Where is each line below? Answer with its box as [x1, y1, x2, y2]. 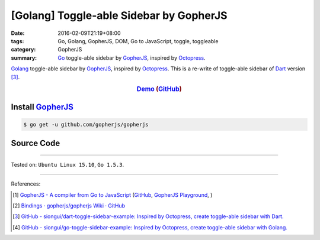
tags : [11, 37, 24, 44]
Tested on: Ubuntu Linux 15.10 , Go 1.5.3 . [11, 161, 124, 168]
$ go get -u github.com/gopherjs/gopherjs [23, 121, 149, 128]
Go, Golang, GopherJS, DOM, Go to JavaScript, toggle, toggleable [57, 37, 219, 44]
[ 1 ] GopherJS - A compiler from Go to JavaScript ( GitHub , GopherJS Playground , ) [12, 191, 213, 198]
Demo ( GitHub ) [136, 85, 182, 93]
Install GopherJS [11, 102, 73, 112]
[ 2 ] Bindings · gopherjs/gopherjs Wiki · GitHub [12, 202, 126, 209]
